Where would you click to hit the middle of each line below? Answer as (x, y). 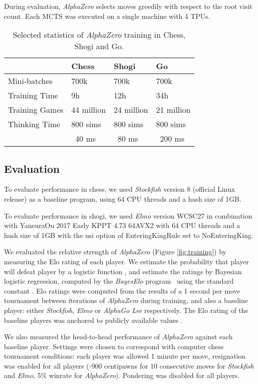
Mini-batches (30, 81)
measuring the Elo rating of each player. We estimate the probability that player (127, 261)
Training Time (33, 95)
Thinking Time (34, 124)
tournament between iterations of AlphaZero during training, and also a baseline (126, 300)
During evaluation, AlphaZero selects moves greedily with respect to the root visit (128, 6)
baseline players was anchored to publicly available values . (94, 320)
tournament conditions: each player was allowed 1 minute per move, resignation (125, 356)
